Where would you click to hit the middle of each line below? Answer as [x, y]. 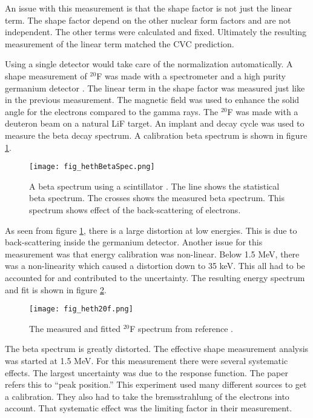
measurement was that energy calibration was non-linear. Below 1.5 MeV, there [152, 254]
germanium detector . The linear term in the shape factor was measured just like [155, 88]
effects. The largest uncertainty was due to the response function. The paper [147, 372]
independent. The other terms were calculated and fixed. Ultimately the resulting [156, 32]
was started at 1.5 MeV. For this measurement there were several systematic [147, 360]
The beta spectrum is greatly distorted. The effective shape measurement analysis [157, 349]
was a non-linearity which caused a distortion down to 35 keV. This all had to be [155, 266]
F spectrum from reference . [182, 328]
